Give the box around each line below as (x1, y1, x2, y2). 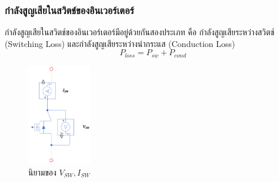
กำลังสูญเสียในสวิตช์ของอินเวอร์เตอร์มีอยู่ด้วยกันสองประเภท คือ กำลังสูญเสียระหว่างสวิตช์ (5, 26, 274, 38)
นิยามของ (28, 166, 57, 178)
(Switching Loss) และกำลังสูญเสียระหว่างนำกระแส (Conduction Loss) (5, 37, 235, 49)
